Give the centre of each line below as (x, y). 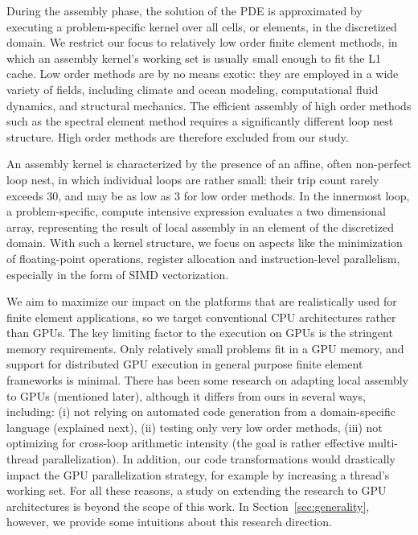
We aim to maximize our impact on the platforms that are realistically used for (202, 301)
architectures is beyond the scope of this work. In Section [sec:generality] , (188, 506)
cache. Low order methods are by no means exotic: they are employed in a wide (203, 74)
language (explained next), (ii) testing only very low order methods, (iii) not (195, 427)
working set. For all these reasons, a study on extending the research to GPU (197, 490)
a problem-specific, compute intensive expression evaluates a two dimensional (196, 211)
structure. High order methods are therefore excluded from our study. (178, 136)
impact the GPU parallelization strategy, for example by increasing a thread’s (198, 474)
